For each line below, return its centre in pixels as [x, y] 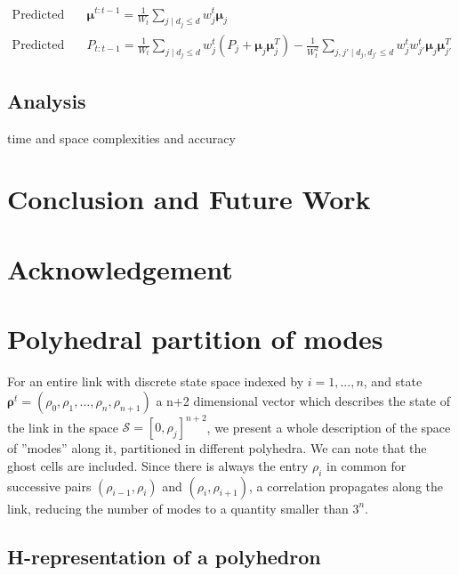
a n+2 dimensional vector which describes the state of [303, 400]
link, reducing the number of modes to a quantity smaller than [178, 508]
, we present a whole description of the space [329, 427]
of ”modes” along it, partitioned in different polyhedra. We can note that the [217, 448]
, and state [393, 381]
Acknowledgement [120, 268]
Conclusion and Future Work [189, 199]
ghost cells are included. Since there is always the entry [158, 465]
